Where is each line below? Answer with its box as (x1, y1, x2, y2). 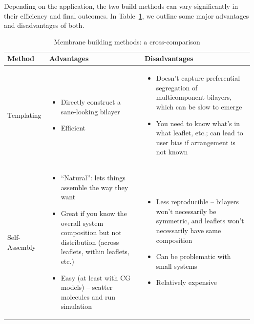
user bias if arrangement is (156, 137, 235, 147)
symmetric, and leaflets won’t (156, 216, 244, 226)
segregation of (156, 82, 198, 92)
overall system (61, 217, 104, 228)
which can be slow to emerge (156, 102, 242, 111)
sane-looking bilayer (61, 106, 120, 116)
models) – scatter (61, 282, 113, 292)
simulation (61, 301, 92, 311)
